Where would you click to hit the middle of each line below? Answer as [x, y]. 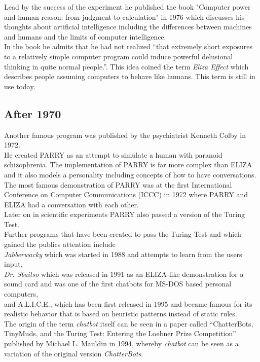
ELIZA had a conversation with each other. [71, 204]
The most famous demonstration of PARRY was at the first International [118, 184]
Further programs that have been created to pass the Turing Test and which [123, 234]
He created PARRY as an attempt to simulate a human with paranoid [113, 154]
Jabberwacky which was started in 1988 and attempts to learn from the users [123, 254]
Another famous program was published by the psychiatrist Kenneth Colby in [125, 135]
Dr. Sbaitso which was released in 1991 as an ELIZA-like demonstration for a [124, 274]
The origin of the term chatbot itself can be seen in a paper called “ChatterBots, [129, 323]
